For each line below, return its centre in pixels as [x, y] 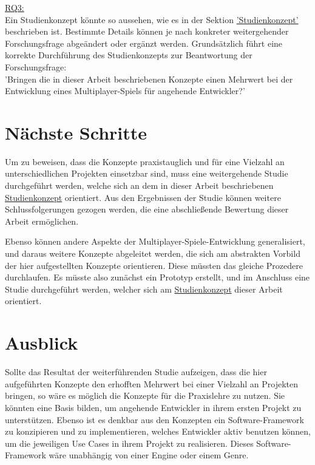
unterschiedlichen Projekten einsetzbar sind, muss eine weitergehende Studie [147, 173]
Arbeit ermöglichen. [42, 221]
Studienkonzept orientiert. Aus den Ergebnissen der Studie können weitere [143, 197]
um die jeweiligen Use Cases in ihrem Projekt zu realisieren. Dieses [129, 443]
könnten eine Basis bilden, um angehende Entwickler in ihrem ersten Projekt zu [153, 407]
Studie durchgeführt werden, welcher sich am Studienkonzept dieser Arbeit [144, 289]
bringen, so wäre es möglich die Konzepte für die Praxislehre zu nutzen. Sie [145, 395]
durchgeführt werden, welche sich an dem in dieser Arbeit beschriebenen [139, 185]
